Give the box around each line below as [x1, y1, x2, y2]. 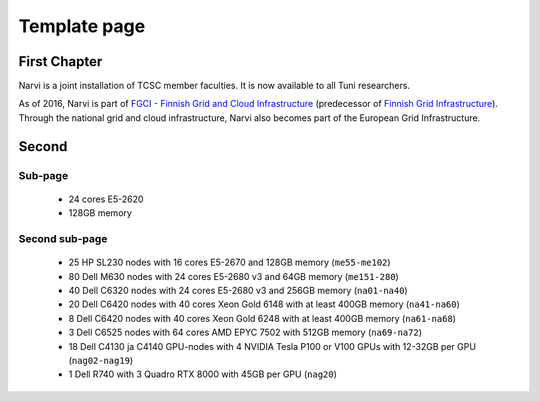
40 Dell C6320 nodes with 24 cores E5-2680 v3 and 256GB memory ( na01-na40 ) [68, 284, 409, 296]
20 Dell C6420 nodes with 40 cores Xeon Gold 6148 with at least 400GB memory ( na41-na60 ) [68, 298, 460, 310]
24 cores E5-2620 [68, 193, 144, 205]
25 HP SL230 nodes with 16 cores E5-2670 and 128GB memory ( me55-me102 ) [68, 256, 391, 269]
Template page [18, 15, 146, 37]
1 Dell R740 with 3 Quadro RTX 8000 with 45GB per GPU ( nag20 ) [68, 368, 337, 380]
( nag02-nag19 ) [68, 354, 134, 366]
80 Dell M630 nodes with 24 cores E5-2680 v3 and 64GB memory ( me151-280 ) [68, 270, 399, 282]
